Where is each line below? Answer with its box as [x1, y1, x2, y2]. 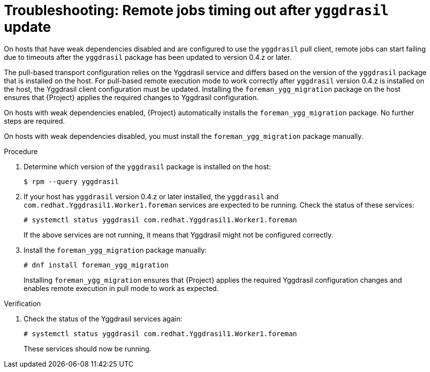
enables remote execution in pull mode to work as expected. [24, 284, 219, 292]
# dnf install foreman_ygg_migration [24, 261, 169, 269]
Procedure [4, 147, 38, 156]
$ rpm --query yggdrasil [24, 177, 119, 186]
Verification [4, 299, 41, 308]
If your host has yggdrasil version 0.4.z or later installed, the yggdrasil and [24, 192, 279, 201]
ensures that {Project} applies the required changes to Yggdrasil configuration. [4, 93, 259, 102]
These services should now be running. [24, 344, 151, 353]
